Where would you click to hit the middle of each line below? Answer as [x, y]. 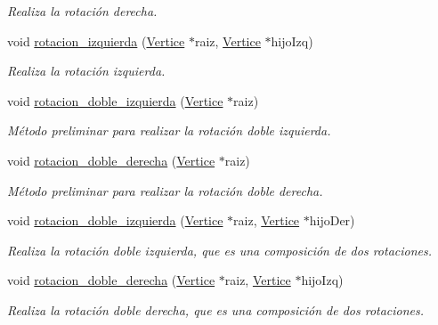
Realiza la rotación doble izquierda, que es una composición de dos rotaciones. [220, 250]
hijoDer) [332, 220]
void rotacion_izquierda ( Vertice [96, 41]
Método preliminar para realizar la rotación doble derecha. [165, 190]
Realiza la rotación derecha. [82, 11]
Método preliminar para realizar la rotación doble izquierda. [169, 130]
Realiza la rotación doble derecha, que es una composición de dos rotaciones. [216, 309]
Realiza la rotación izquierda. [86, 71]
